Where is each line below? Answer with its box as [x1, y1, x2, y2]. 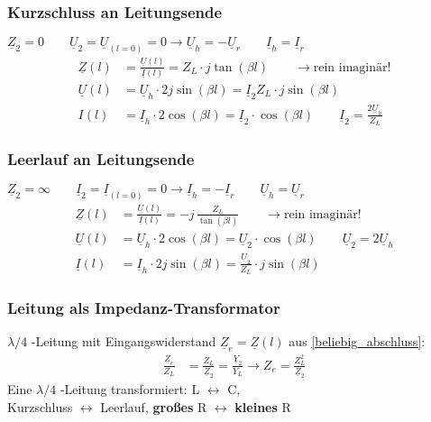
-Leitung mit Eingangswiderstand [31, 332, 216, 351]
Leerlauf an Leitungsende [7, 148, 195, 170]
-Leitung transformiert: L [60, 380, 200, 399]
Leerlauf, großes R [100, 397, 207, 416]
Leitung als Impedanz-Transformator [7, 297, 280, 319]
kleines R [234, 397, 291, 416]
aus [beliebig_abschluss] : [289, 332, 426, 351]
